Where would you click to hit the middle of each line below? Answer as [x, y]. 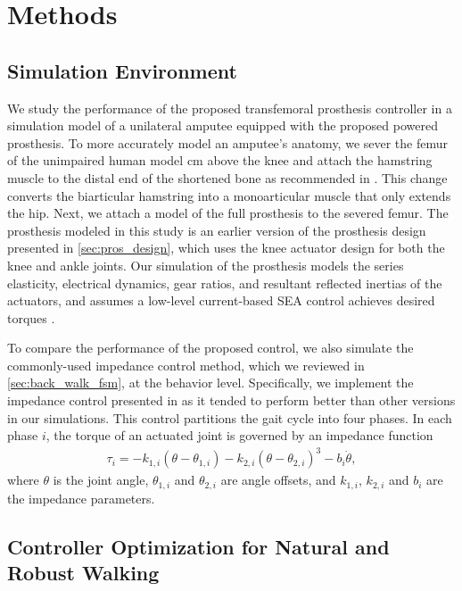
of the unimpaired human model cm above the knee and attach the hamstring [220, 160]
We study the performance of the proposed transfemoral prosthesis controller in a [230, 108]
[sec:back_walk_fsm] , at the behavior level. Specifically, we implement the [210, 383]
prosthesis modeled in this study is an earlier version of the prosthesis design [217, 230]
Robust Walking [83, 573]
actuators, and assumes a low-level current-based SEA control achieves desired [221, 300]
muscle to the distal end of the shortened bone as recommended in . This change [227, 177]
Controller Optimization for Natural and [198, 546]
